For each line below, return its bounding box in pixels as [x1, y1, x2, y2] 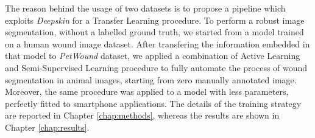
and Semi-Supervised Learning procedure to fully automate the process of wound [5, 61, 308, 74]
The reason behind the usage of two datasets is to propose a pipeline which [5, 2, 286, 14]
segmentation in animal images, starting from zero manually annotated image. [5, 73, 297, 86]
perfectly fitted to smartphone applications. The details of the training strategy [5, 97, 302, 109]
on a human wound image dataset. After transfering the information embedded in [5, 37, 310, 50]
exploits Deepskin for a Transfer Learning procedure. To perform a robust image [5, 13, 305, 26]
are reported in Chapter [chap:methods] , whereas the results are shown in [5, 109, 280, 122]
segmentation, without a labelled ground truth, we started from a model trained [5, 26, 304, 38]
